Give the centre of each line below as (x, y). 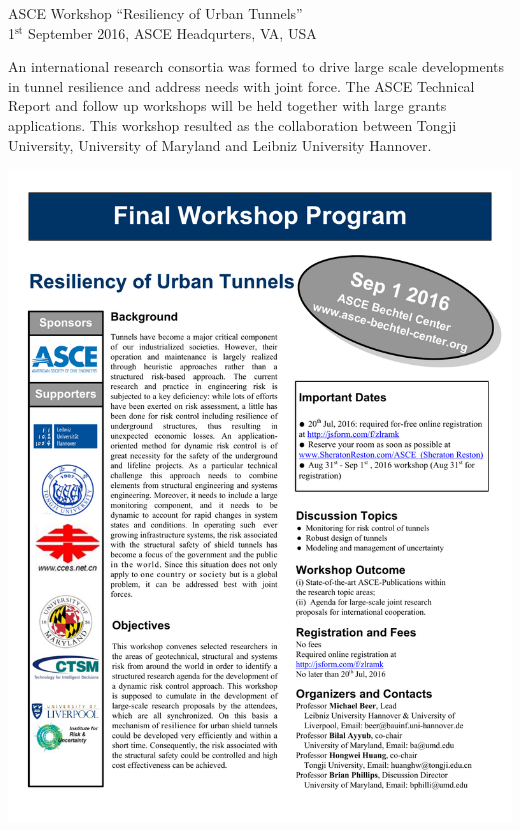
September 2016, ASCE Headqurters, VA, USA (172, 32)
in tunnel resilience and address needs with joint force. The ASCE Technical (241, 85)
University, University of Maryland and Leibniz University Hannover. (220, 144)
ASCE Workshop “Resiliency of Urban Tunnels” (155, 13)
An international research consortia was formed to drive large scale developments (256, 66)
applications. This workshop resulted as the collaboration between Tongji (232, 124)
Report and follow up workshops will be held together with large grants (227, 105)
